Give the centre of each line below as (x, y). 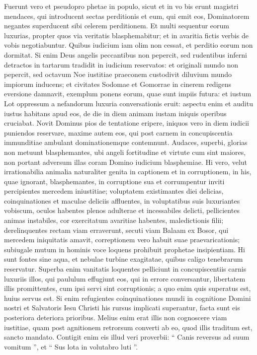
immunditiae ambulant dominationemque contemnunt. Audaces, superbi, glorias (126, 142)
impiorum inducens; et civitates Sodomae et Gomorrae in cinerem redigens (118, 84)
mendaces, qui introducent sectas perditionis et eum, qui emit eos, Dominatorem (127, 16)
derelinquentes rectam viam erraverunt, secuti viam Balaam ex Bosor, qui (116, 230)
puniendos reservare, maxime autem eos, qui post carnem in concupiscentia (118, 132)
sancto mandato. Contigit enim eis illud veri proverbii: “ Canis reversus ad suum (127, 337)
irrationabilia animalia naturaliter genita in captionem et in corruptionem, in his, (128, 172)
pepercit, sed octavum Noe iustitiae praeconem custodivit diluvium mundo (118, 74)
